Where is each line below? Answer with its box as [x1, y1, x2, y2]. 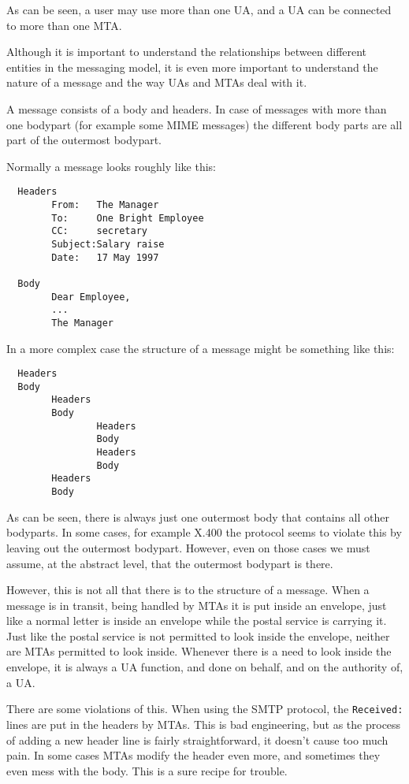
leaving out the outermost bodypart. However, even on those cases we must [6, 539, 370, 555]
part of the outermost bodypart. [6, 132, 162, 148]
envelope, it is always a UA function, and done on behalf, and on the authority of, [6, 659, 403, 675]
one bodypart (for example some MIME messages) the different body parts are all [6, 116, 403, 132]
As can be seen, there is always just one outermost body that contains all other [6, 508, 389, 525]
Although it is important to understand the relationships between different [6, 43, 367, 60]
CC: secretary [51, 225, 147, 237]
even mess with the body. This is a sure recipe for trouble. [6, 762, 288, 778]
